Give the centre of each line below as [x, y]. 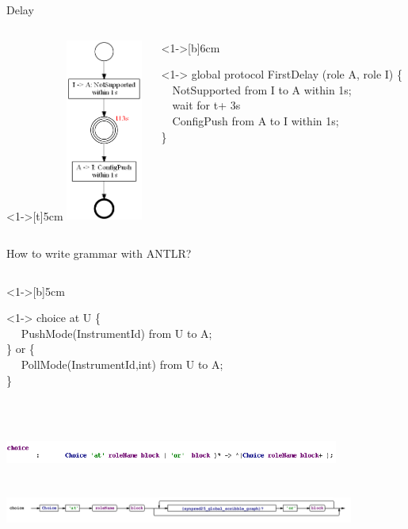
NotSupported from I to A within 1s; [262, 89]
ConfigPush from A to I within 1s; [255, 120]
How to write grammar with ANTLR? [99, 253]
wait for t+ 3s [206, 105]
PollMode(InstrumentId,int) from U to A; [122, 364]
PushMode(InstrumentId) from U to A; [116, 333]
